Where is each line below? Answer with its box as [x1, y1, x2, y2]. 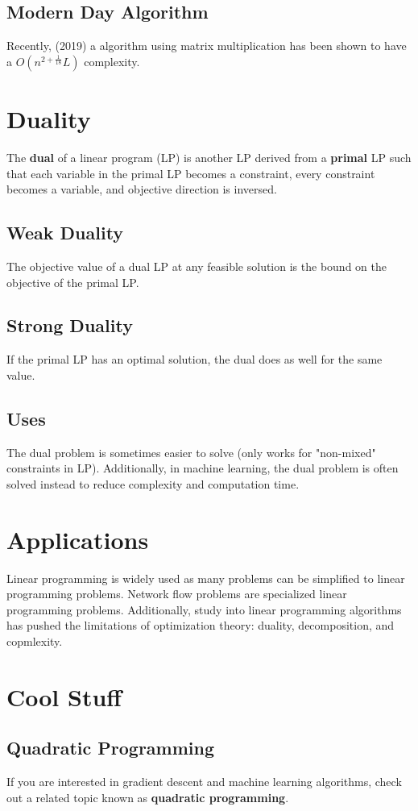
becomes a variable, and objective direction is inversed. [6, 181, 277, 198]
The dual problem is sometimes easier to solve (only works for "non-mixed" [6, 443, 376, 460]
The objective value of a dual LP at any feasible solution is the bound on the [6, 257, 387, 274]
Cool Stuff [6, 680, 122, 713]
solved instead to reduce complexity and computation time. [6, 475, 300, 492]
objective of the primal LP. [6, 273, 139, 290]
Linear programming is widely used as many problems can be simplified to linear [6, 569, 405, 586]
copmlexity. [6, 632, 63, 649]
